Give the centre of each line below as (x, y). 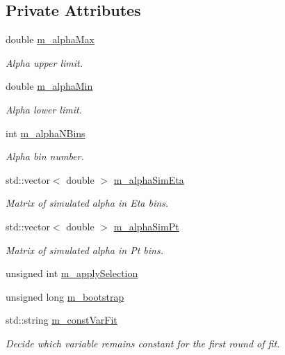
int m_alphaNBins (46, 133)
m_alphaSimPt (146, 226)
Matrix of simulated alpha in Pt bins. (84, 250)
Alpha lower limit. (44, 109)
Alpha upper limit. (44, 62)
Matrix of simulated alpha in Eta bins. (87, 203)
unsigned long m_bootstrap (65, 296)
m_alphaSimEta (149, 179)
